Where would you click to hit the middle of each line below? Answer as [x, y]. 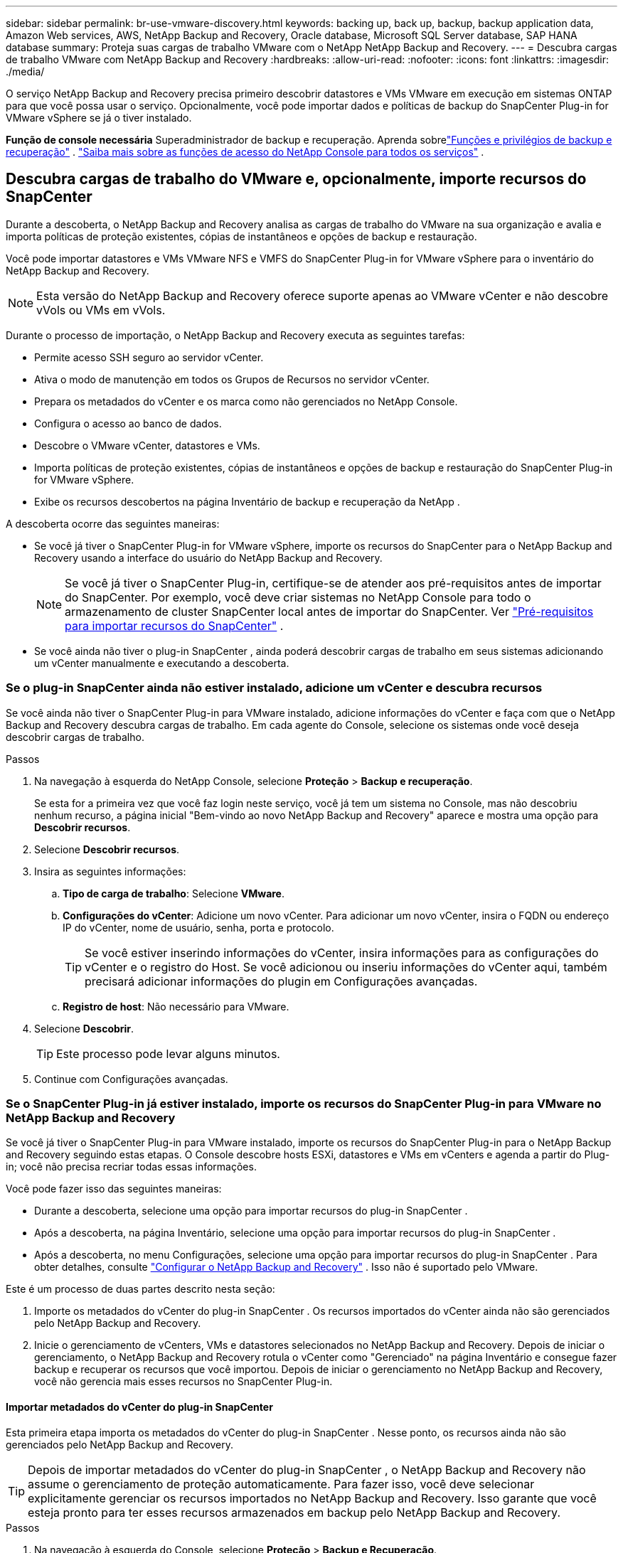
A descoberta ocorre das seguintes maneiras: [113, 523]
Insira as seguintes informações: [110, 871]
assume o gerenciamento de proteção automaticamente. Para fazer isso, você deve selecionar [281, 1484]
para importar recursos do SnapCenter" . [174, 625]
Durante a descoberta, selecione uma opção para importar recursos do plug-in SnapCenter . [251, 1211]
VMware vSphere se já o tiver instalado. [99, 118]
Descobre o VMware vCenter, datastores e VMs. [147, 445]
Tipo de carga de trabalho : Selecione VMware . [174, 893]
